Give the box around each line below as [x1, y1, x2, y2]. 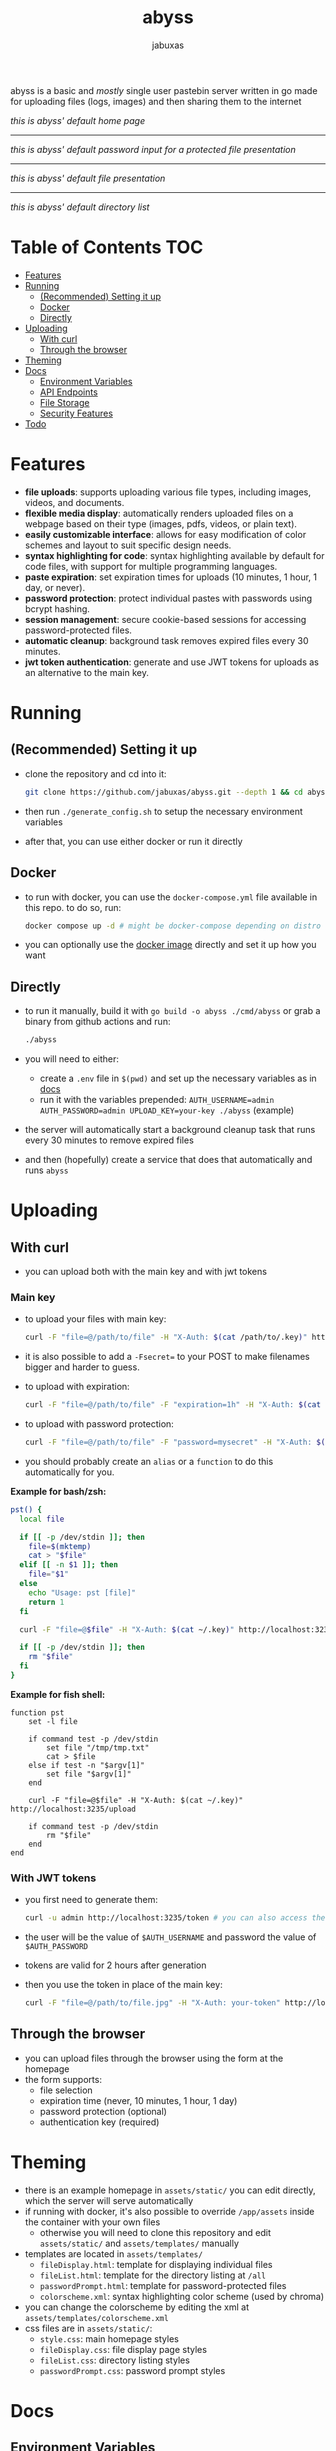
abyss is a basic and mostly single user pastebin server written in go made [10, 84, 318, 96]
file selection [39, 2084, 93, 2096]
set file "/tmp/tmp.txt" [46, 1742, 150, 1753]
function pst [10, 1707, 65, 1718]
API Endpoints [39, 386, 98, 398]
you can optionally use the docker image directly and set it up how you [24, 939, 317, 951]
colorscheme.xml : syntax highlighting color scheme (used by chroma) [39, 2290, 325, 2302]
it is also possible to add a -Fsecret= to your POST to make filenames [24, 1351, 310, 1363]
